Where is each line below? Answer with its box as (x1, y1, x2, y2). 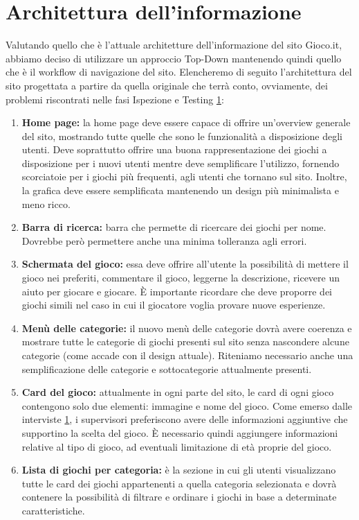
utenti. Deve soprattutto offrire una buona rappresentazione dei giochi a (21, 142, 327, 157)
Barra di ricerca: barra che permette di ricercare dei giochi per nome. (21, 220, 326, 234)
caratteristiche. (21, 503, 85, 517)
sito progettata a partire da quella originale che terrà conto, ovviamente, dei (6, 78, 328, 92)
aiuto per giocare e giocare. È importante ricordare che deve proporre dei (21, 284, 332, 298)
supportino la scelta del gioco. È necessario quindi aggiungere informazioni (21, 425, 338, 440)
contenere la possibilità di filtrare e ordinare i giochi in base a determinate (21, 489, 337, 504)
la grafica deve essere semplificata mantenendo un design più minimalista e (21, 183, 339, 198)
